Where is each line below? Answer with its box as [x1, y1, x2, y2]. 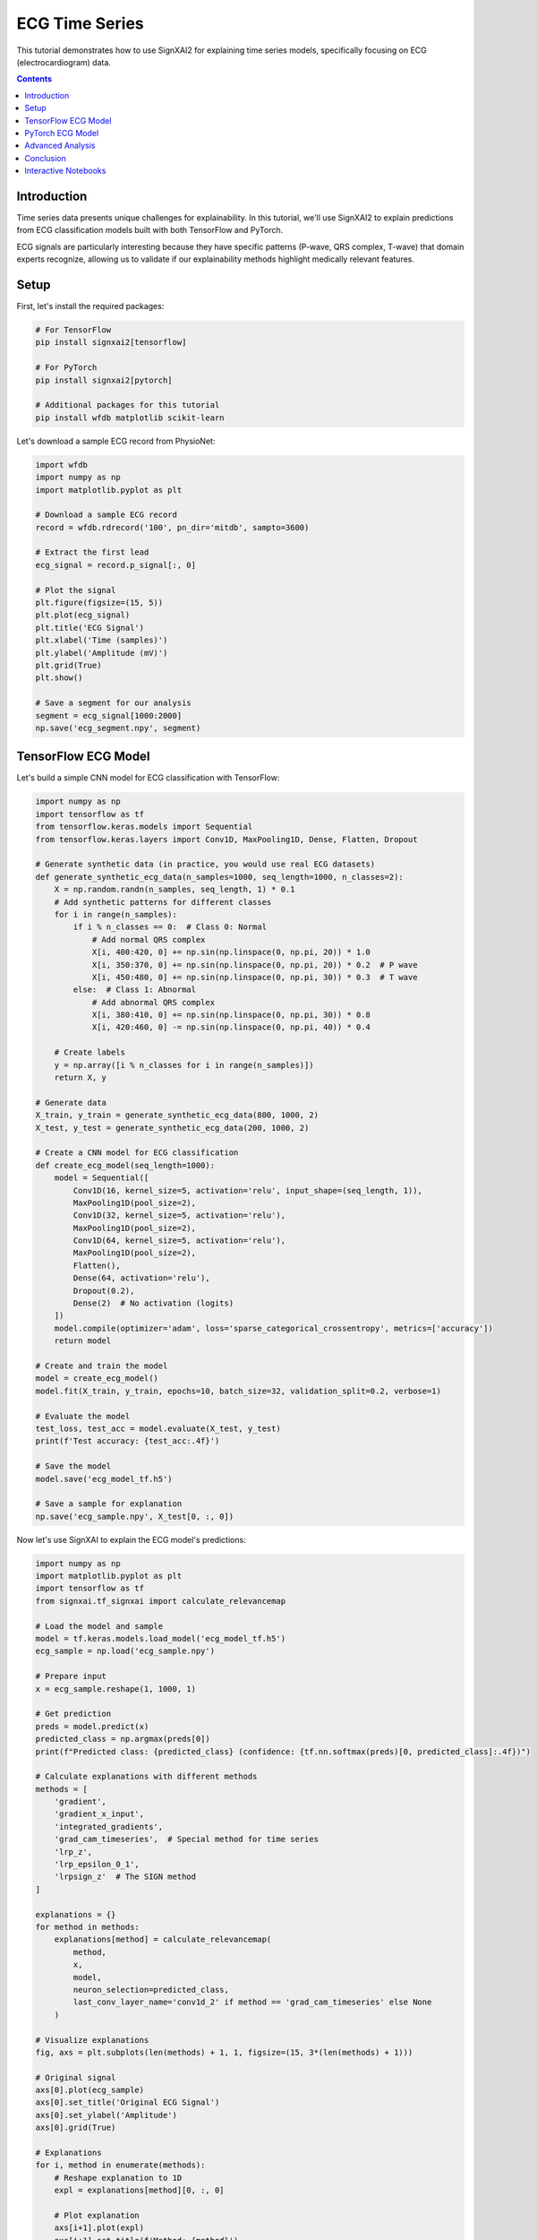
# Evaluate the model [35, 1411, 131, 1421]
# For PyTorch [35, 363, 98, 373]
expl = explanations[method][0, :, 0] [54, 2185, 225, 2195]
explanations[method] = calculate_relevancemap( [54, 1934, 272, 1944]
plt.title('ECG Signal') [35, 623, 145, 633]
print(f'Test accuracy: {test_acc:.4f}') [35, 1436, 220, 1446]
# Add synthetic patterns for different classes [54, 897, 272, 907]
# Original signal [35, 2072, 116, 2082]
